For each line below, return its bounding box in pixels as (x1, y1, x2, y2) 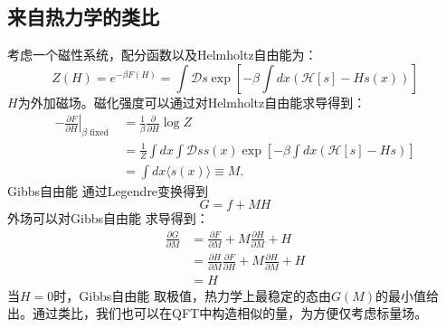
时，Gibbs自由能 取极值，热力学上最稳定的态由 (53, 286, 331, 305)
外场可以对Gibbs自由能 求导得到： (7, 209, 209, 228)
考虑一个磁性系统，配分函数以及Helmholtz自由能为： (7, 45, 318, 64)
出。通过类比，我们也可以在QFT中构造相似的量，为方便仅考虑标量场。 (7, 304, 428, 323)
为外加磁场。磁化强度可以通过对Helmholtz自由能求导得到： (17, 92, 366, 111)
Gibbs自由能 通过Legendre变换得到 (7, 181, 209, 200)
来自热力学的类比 (7, 3, 159, 31)
